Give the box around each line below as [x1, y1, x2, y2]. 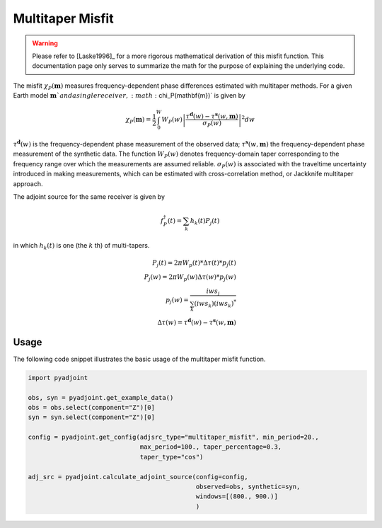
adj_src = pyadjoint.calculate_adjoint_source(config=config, [28, 473, 248, 481]
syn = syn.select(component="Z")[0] [28, 413, 156, 421]
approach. [13, 179, 43, 188]
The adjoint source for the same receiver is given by [13, 192, 166, 201]
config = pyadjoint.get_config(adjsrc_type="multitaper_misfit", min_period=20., [28, 433, 320, 442]
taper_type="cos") [139, 453, 204, 461]
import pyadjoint [28, 374, 88, 381]
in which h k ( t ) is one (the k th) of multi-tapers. [13, 241, 150, 251]
